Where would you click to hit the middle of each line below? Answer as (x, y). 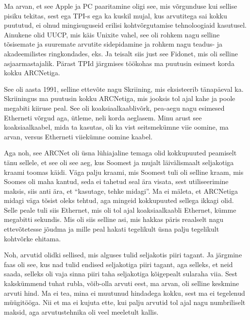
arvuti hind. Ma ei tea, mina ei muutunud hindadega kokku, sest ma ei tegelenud (125, 293)
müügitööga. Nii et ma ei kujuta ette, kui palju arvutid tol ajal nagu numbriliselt (125, 302)
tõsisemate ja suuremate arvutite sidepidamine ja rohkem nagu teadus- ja (113, 44)
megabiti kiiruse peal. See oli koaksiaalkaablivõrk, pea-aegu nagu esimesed (114, 108)
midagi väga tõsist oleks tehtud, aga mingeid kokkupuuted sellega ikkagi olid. (119, 200)
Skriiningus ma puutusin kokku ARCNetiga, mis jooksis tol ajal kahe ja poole (120, 98)
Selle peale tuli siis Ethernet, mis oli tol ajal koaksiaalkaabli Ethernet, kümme (120, 210)
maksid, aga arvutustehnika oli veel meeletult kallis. (81, 312)
